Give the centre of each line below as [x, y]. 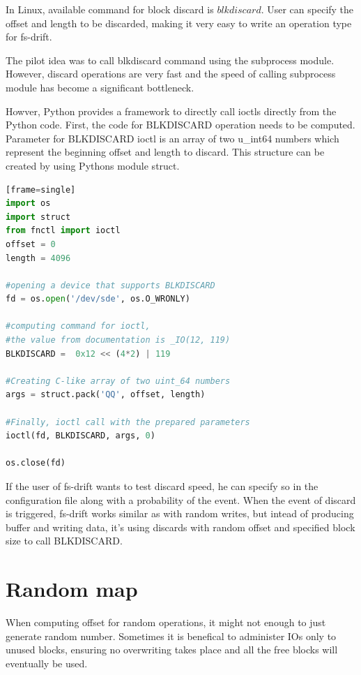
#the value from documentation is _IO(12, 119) [118, 340]
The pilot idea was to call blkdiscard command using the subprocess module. [170, 60]
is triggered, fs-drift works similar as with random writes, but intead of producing [180, 513]
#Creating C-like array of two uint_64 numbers [118, 381]
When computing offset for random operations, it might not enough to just [166, 622]
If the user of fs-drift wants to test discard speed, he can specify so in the [162, 486]
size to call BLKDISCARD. [64, 541]
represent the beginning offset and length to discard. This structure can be [165, 152]
